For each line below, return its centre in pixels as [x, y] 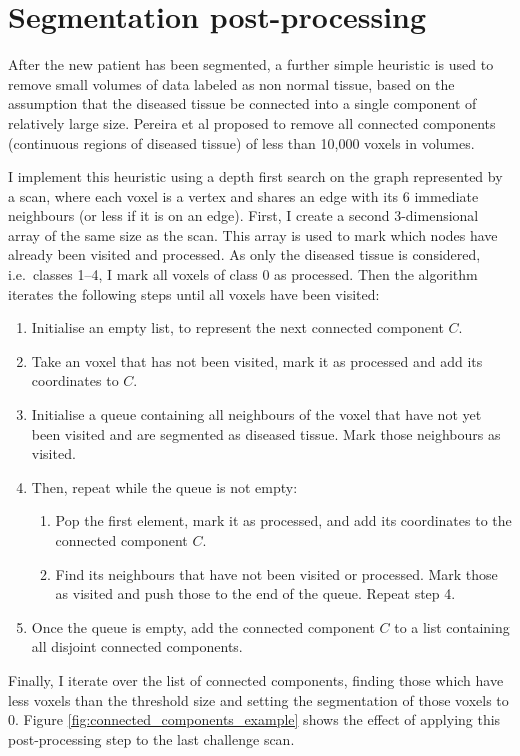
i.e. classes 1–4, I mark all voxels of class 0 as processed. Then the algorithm [243, 274]
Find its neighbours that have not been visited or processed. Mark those [276, 573]
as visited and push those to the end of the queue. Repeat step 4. [255, 593]
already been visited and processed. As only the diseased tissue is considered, [244, 254]
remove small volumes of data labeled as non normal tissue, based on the [231, 83]
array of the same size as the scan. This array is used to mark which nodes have [253, 234]
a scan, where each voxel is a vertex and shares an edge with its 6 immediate [243, 195]
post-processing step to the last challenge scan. [151, 738]
